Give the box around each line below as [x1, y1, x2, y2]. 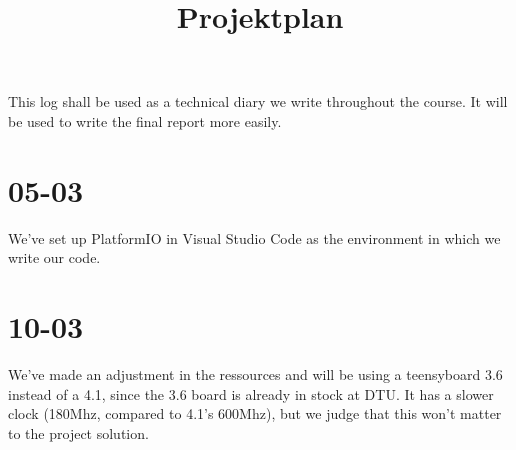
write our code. [8, 247, 101, 268]
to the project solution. [8, 422, 149, 443]
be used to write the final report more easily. [8, 110, 282, 131]
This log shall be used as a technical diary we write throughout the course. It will [8, 91, 508, 112]
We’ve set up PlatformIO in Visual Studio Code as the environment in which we [8, 227, 501, 248]
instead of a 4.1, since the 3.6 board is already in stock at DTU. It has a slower [8, 383, 494, 404]
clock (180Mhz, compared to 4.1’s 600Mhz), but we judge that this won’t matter [8, 403, 502, 424]
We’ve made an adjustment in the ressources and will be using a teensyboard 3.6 [8, 364, 503, 384]
